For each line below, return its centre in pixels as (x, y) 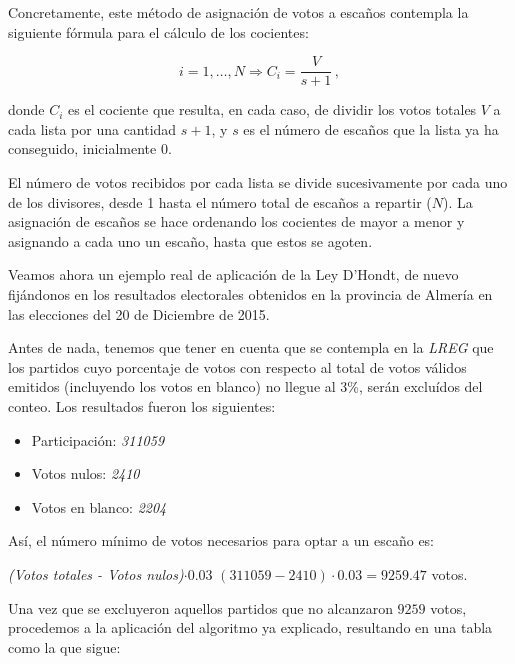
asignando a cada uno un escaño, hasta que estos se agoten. (190, 240)
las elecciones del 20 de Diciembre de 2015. (139, 313)
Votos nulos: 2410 (85, 473)
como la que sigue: (64, 646)
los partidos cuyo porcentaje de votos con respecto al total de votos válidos (237, 366)
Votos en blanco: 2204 (99, 506)
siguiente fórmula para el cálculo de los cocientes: (158, 31)
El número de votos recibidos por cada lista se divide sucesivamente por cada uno (258, 182)
